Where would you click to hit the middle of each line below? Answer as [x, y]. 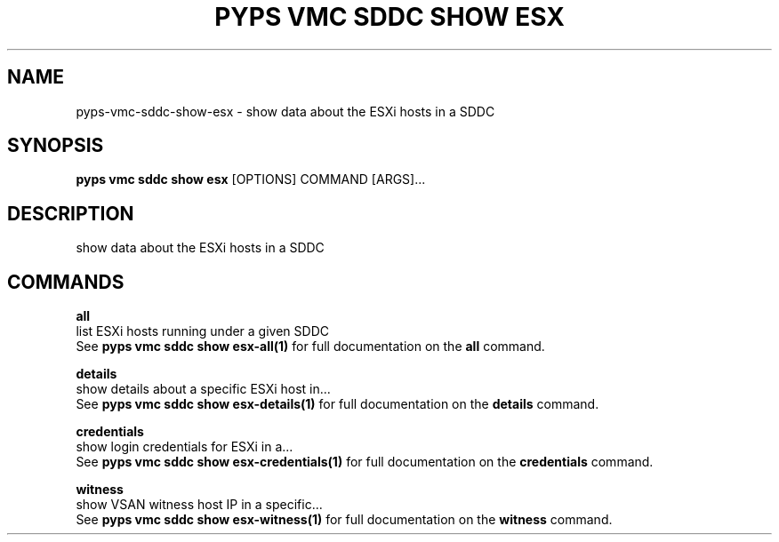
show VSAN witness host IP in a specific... [199, 505]
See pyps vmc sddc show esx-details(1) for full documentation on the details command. [337, 404]
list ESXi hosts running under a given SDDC [202, 331]
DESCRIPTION [71, 213]
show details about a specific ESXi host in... [203, 389]
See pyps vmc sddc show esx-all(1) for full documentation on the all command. [310, 347]
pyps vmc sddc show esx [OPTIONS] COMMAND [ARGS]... [251, 179]
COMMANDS [66, 282]
